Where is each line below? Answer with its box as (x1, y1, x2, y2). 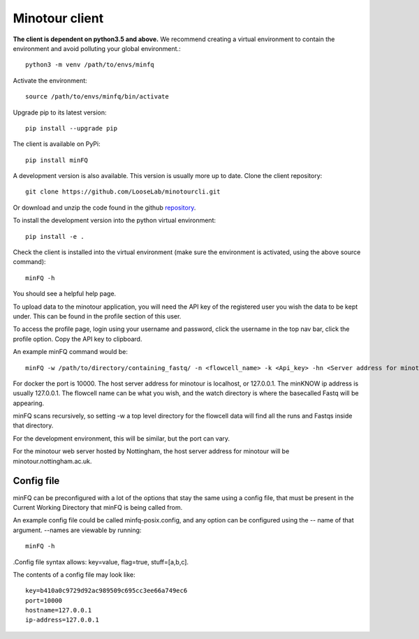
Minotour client (13, 10, 104, 26)
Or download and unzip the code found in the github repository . (13, 203, 196, 212)
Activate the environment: (13, 76, 87, 85)
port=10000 (25, 596, 63, 604)
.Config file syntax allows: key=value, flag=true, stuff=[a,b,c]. (13, 557, 189, 566)
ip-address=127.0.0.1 (25, 616, 99, 624)
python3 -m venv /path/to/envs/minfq (25, 61, 155, 69)
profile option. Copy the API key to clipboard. (13, 335, 142, 343)
